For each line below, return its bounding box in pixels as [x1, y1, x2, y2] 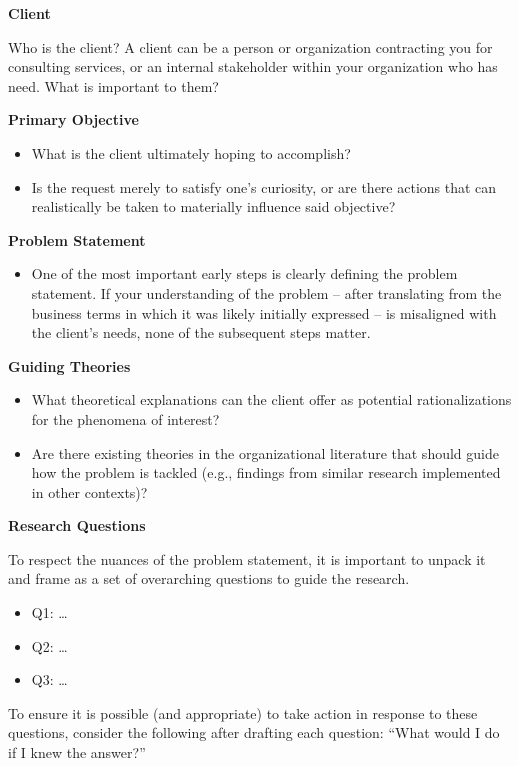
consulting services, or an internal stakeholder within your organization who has [8, 56, 498, 77]
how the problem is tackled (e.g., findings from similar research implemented [31, 462, 501, 483]
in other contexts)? [31, 481, 148, 502]
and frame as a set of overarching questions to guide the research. [8, 568, 410, 589]
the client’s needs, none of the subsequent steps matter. [31, 322, 371, 343]
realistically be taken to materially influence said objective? [31, 196, 396, 217]
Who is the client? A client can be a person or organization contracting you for [8, 36, 493, 57]
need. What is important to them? [8, 75, 219, 96]
